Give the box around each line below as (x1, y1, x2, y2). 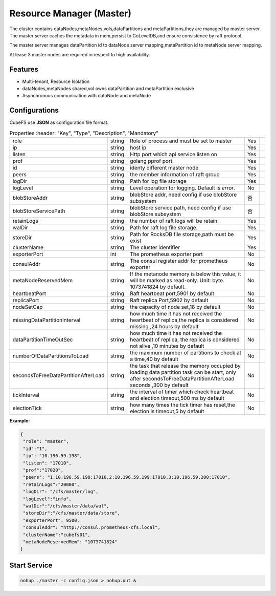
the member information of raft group (130, 171, 220, 178)
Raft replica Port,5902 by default (130, 297, 209, 304)
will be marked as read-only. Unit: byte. (130, 277, 225, 284)
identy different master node (130, 164, 199, 172)
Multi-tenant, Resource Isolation (22, 78, 90, 84)
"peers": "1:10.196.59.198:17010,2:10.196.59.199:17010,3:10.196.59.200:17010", (23, 474, 231, 480)
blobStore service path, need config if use (130, 204, 232, 211)
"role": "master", (23, 438, 69, 444)
